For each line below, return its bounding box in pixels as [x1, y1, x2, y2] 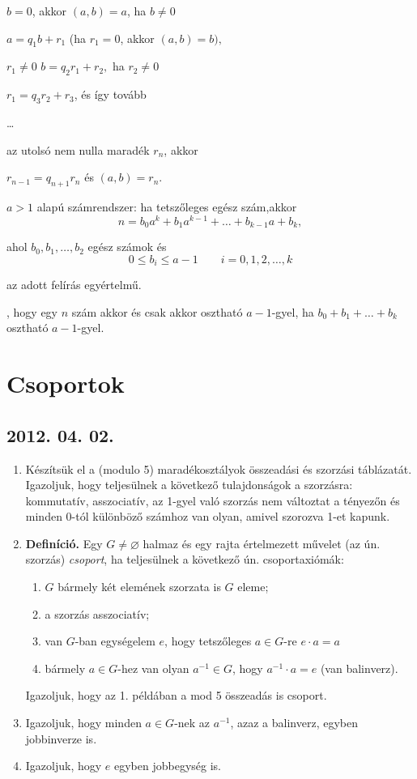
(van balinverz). [320, 659, 398, 676]
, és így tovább [74, 86, 147, 103]
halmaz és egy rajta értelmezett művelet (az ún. [143, 534, 381, 551]
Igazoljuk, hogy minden [25, 714, 142, 731]
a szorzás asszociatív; [45, 605, 150, 622]
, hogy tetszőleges [164, 632, 252, 649]
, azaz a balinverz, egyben [230, 714, 358, 731]
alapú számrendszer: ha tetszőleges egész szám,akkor [36, 198, 297, 215]
